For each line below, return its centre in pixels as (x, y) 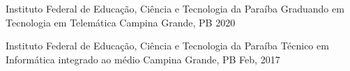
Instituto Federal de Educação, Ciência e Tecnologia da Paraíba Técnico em (167, 46)
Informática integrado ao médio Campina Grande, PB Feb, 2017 (143, 59)
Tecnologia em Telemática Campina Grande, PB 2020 (121, 22)
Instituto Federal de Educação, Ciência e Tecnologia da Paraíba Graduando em (175, 8)
